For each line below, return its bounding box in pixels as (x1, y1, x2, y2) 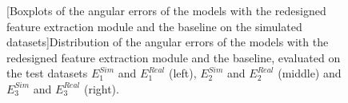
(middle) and (278, 65, 342, 81)
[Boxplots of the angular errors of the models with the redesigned (6, 2, 326, 18)
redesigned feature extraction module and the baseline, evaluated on (6, 49, 341, 65)
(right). (83, 80, 119, 97)
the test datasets (6, 65, 88, 81)
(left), (168, 65, 197, 81)
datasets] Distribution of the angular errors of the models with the (6, 34, 329, 50)
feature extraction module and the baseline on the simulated (6, 18, 302, 34)
